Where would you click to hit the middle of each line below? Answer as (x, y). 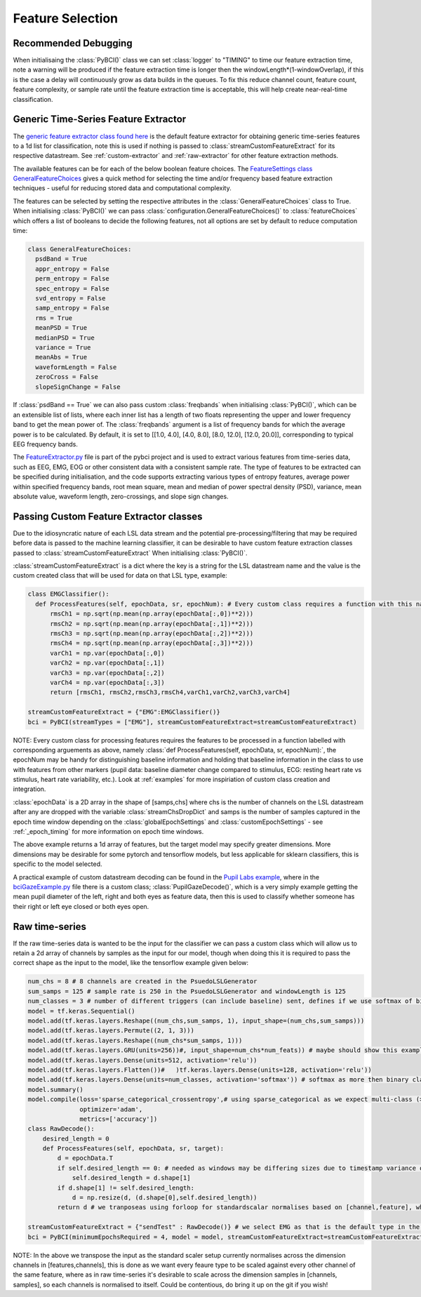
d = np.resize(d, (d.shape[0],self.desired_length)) (165, 1198)
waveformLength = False (76, 367)
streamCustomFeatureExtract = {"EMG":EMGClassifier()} (124, 712)
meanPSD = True (61, 328)
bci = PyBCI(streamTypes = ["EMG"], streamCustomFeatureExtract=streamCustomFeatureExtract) (192, 722)
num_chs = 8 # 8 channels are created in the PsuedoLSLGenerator (142, 982)
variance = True (63, 347)
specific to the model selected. (58, 864)
